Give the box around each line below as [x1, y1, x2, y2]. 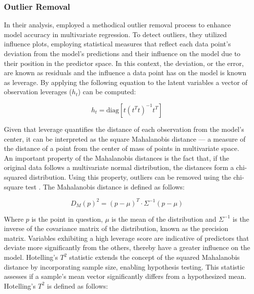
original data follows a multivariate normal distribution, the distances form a [4, 162, 234, 172]
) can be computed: [78, 86, 136, 97]
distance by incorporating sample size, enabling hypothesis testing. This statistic [4, 261, 245, 272]
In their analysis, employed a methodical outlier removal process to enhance [4, 20, 231, 30]
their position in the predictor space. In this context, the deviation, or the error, [4, 58, 244, 68]
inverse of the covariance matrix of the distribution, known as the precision [4, 223, 229, 233]
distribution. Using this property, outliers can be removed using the [29, 171, 232, 182]
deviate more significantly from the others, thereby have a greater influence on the [4, 242, 250, 252]
